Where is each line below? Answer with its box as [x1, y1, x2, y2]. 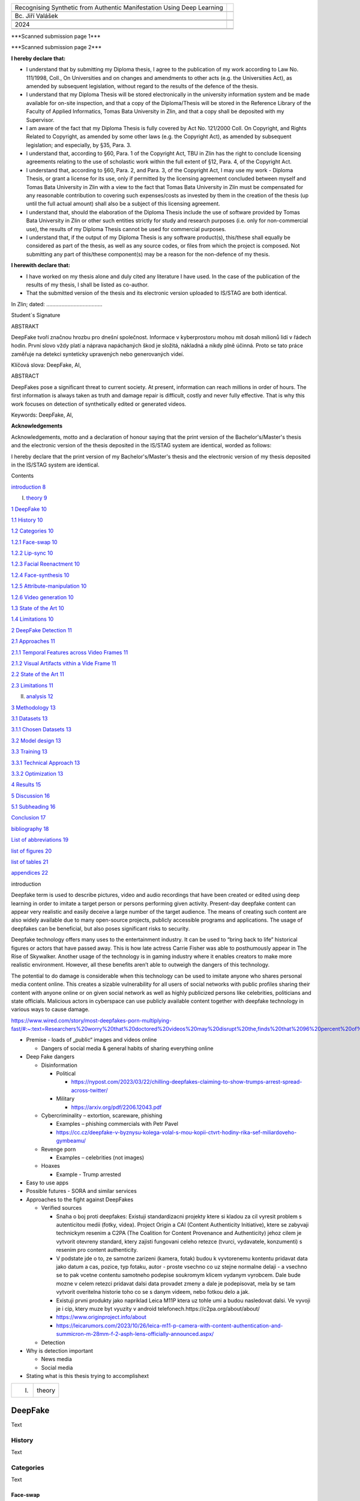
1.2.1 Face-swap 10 [11, 538, 58, 546]
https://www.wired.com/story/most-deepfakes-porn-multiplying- [11, 1016, 172, 1024]
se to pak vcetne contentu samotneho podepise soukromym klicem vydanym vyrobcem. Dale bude [56, 1272, 301, 1279]
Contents [11, 472, 34, 480]
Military [56, 1095, 75, 1102]
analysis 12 [26, 693, 53, 700]
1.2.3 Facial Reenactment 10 [11, 560, 80, 567]
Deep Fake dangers [26, 1053, 75, 1060]
